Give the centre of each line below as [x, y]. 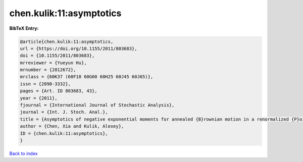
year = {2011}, [39, 98]
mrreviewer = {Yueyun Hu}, [53, 63]
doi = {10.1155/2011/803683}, [57, 56]
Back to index [23, 153]
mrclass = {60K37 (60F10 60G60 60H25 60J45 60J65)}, [87, 77]
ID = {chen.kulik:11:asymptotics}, [64, 133]
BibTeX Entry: [24, 28]
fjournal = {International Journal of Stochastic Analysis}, [97, 105]
